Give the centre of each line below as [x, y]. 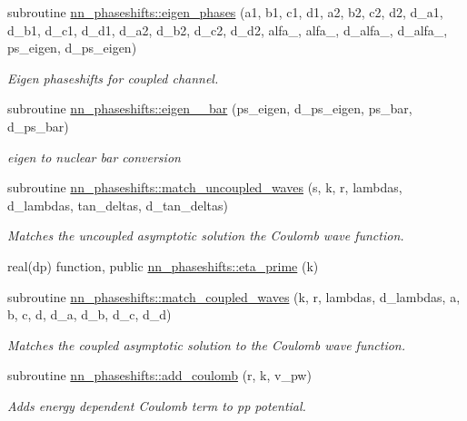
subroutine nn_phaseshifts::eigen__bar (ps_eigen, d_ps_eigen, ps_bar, [210, 108]
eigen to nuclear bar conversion [94, 157]
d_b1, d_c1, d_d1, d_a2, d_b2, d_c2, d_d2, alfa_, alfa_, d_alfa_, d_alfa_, [228, 29]
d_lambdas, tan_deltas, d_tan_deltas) [118, 205]
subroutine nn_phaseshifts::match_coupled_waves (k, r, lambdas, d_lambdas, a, [234, 296]
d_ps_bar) [38, 126]
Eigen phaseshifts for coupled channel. [113, 78]
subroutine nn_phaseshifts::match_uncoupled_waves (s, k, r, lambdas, [205, 187]
